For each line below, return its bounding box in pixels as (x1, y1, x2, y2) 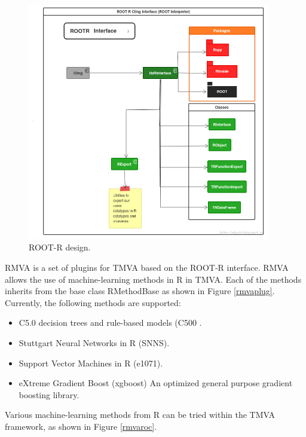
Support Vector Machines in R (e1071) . (19, 356, 163, 369)
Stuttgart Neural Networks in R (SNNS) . (19, 337, 170, 349)
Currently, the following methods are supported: (5, 296, 181, 308)
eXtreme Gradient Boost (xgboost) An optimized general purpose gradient (19, 377, 293, 389)
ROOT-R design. (29, 241, 91, 253)
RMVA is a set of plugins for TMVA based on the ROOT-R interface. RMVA (5, 261, 289, 274)
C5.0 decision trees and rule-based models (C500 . (19, 316, 202, 329)
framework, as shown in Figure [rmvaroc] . (5, 420, 157, 433)
